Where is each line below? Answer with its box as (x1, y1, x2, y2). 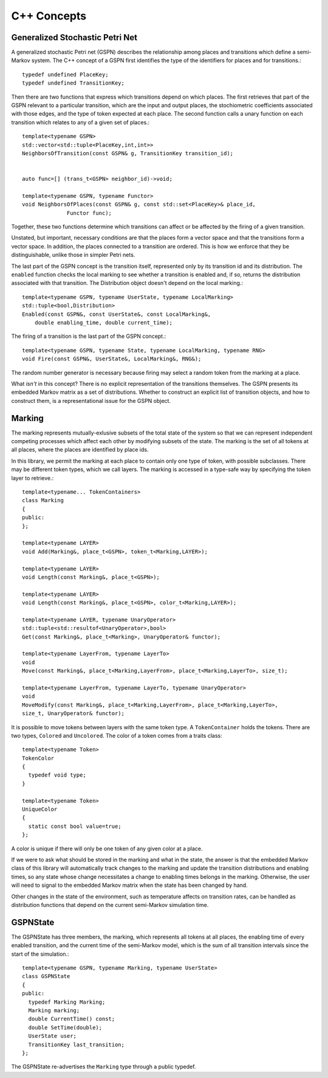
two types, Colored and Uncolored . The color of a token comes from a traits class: (11, 732, 222, 739)
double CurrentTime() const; (28, 1015, 115, 1023)
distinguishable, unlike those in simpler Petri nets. (11, 251, 135, 259)
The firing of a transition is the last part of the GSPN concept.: (11, 332, 166, 340)
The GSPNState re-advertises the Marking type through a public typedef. (11, 1063, 196, 1071)
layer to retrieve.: (11, 474, 54, 481)
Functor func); (67, 209, 112, 216)
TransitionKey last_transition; (28, 1041, 125, 1048)
